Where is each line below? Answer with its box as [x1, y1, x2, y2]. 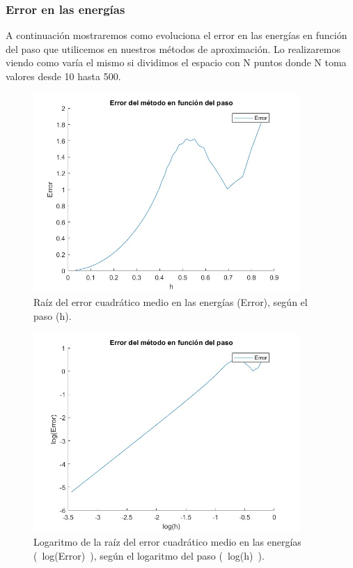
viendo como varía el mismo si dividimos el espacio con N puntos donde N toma [6, 55, 347, 70]
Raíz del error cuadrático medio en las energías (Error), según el [33, 295, 308, 309]
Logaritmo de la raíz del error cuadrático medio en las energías [33, 535, 301, 549]
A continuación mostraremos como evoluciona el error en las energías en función [6, 28, 347, 43]
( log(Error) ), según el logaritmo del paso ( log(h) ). [33, 548, 265, 562]
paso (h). [33, 308, 72, 323]
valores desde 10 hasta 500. [6, 69, 121, 83]
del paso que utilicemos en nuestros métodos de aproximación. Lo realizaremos [6, 41, 341, 56]
